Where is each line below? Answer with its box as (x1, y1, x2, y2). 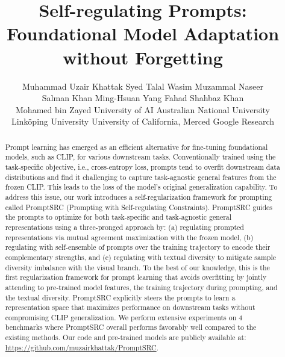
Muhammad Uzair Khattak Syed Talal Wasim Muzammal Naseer (22, 79, 263, 92)
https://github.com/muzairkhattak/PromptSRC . (5, 342, 158, 352)
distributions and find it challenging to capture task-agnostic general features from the (5, 172, 277, 182)
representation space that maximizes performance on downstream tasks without (5, 302, 255, 312)
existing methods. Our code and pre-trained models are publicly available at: (5, 332, 246, 343)
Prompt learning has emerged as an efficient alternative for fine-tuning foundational (5, 141, 268, 152)
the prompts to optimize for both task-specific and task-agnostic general (5, 212, 232, 222)
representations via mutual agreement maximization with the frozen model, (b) (5, 232, 254, 242)
